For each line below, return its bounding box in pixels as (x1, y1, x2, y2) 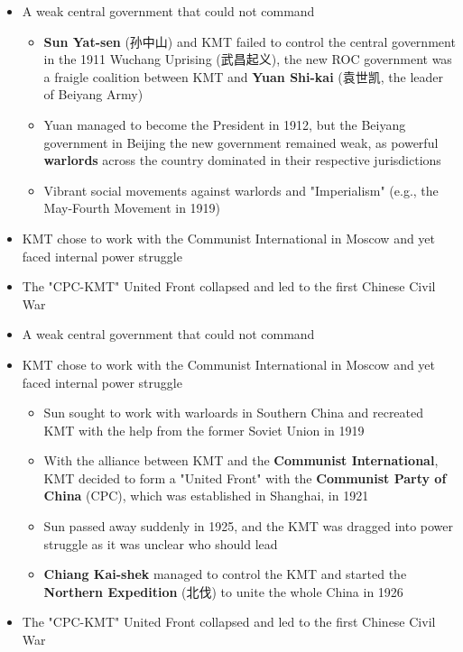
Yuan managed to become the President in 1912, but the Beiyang (43, 115, 406, 133)
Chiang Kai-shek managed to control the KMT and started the (43, 565, 407, 583)
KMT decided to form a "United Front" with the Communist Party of (43, 468, 447, 487)
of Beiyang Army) (43, 85, 144, 104)
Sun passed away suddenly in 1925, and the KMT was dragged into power (43, 517, 454, 536)
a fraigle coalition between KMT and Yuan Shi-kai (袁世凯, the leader (43, 67, 444, 86)
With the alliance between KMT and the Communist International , (43, 451, 439, 470)
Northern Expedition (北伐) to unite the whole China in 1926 (43, 582, 403, 601)
